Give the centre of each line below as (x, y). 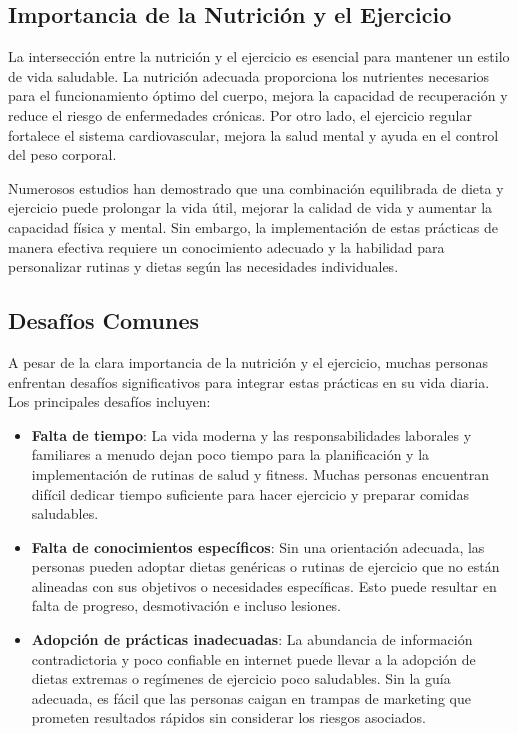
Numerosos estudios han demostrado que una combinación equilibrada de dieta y (256, 187)
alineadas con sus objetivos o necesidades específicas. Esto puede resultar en (264, 585)
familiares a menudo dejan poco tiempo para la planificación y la (230, 454)
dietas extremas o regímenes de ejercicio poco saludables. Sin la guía (241, 678)
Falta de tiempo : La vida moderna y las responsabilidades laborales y (251, 434)
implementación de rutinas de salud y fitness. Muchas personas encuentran (260, 473)
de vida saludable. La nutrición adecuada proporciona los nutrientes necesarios (249, 75)
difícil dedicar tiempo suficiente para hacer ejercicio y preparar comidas (250, 493)
